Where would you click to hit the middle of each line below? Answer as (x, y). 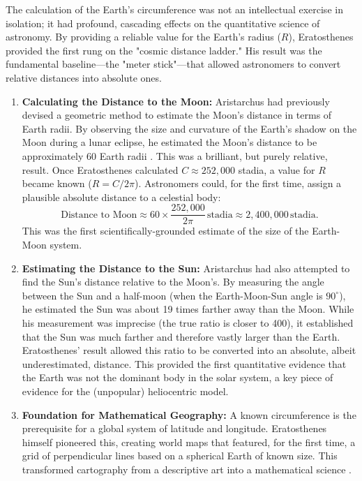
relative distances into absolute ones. (84, 77)
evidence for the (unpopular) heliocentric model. (125, 391)
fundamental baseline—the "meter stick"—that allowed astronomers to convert (173, 64)
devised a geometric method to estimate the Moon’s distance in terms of (177, 115)
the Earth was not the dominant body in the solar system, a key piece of (178, 377)
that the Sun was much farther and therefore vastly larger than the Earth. (181, 336)
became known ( (57, 183)
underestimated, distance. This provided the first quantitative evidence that (184, 363)
